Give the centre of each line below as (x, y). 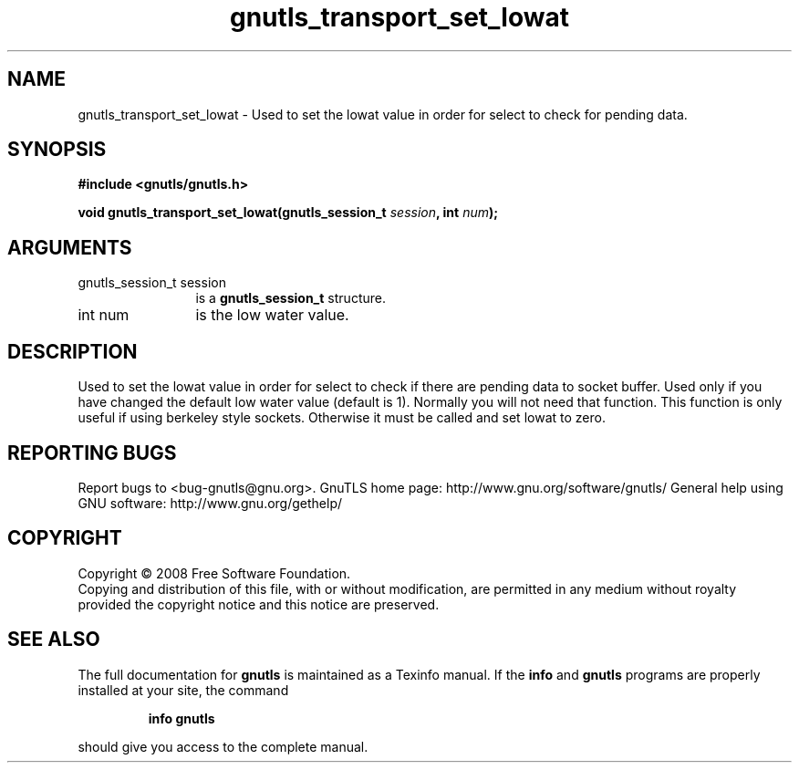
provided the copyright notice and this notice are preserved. (259, 604)
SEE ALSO (54, 640)
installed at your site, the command (183, 690)
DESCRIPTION (73, 351)
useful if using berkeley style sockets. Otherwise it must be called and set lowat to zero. (342, 418)
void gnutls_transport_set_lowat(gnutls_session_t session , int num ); (288, 213)
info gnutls (182, 718)
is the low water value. (272, 315)
